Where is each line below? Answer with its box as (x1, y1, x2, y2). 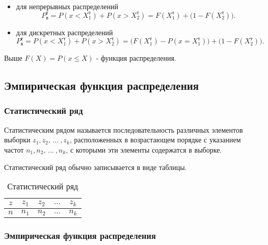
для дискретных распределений (16, 27, 113, 37)
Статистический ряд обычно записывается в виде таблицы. (4, 161, 187, 172)
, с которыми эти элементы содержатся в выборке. (66, 144, 222, 155)
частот (4, 144, 24, 155)
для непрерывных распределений (16, 1, 118, 11)
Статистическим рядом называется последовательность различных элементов (4, 124, 243, 135)
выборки (4, 134, 31, 145)
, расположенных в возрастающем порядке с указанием (69, 134, 241, 145)
